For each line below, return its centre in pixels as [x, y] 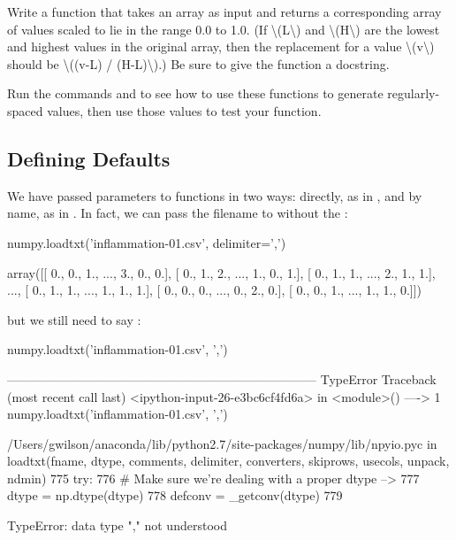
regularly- [414, 93]
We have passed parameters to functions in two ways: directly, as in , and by [215, 195]
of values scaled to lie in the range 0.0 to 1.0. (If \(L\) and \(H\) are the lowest [224, 29]
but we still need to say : [74, 319]
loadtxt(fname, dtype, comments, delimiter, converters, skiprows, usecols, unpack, [228, 461]
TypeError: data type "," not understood [117, 525]
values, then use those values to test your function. [184, 110]
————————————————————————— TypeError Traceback [222, 378]
